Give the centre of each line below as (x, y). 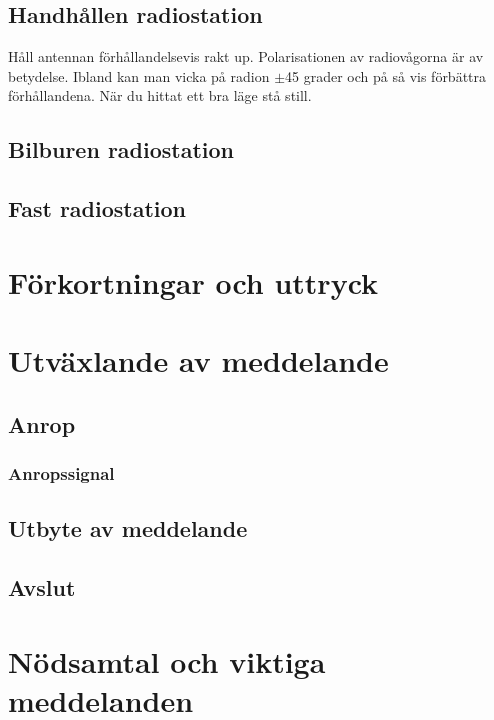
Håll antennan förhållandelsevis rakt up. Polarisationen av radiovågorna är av (246, 56)
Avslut (42, 587)
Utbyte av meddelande (128, 528)
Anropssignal (61, 473)
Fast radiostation (97, 208)
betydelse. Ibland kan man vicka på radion (139, 75)
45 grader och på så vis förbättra (386, 75)
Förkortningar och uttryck (193, 281)
